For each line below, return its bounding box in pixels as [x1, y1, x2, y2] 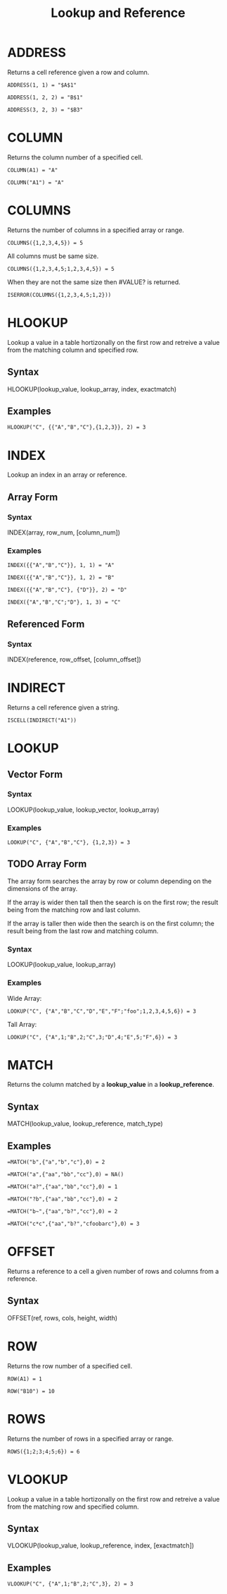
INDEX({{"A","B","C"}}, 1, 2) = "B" [7, 574, 115, 581]
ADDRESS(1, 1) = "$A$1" [7, 81, 77, 89]
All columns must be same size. [7, 252, 99, 260]
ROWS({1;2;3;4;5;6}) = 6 [7, 1448, 80, 1455]
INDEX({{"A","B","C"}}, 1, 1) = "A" [7, 562, 115, 569]
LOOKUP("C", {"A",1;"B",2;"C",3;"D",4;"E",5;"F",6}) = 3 [7, 1033, 178, 1041]
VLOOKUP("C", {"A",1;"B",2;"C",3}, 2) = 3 [7, 1581, 134, 1588]
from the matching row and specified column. [7, 1502, 139, 1511]
